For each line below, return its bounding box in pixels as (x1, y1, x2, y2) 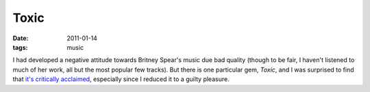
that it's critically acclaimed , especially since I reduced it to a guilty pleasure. (12, 75, 230, 83)
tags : (12, 43, 28, 51)
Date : (12, 34, 29, 42)
